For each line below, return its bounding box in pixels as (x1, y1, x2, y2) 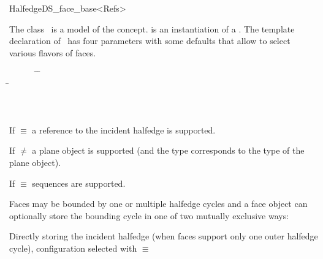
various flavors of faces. (9, 46, 96, 59)
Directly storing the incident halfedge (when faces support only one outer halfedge (9, 230, 318, 242)
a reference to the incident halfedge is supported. (32, 123, 216, 136)
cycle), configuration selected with (9, 241, 137, 254)
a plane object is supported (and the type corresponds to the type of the (32, 144, 305, 157)
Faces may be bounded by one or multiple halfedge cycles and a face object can (9, 197, 308, 210)
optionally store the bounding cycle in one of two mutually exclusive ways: (9, 209, 289, 222)
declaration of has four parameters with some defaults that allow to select (9, 34, 291, 47)
